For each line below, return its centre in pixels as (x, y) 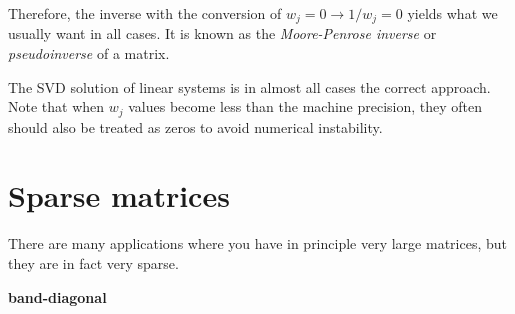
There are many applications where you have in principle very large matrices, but (257, 243)
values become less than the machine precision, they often (305, 106)
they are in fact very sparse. (93, 263)
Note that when (56, 106)
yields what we (452, 13)
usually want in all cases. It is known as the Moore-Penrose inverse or (222, 33)
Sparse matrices (119, 195)
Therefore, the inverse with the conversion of (145, 13)
